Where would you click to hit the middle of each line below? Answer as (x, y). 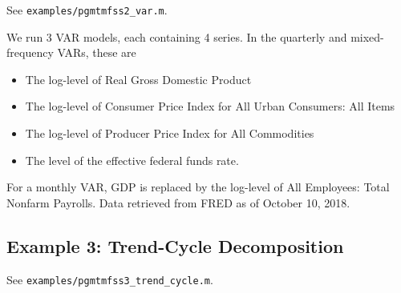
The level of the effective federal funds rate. (132, 160)
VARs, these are (97, 52)
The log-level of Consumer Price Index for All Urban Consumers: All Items (210, 106)
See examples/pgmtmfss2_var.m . (87, 10)
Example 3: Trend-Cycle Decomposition (175, 245)
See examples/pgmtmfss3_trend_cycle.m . (110, 279)
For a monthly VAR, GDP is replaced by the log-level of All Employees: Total (198, 187)
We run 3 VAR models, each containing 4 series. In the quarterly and (177, 36)
